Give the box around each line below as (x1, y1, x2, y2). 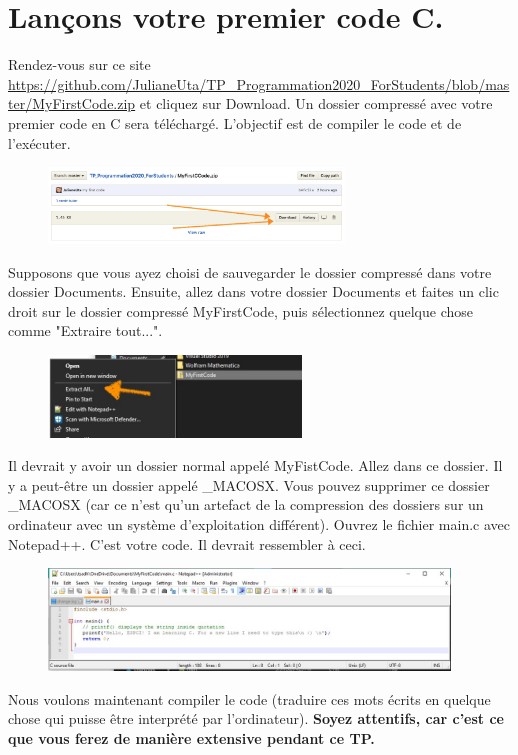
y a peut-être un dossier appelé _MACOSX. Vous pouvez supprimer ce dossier (8, 474, 490, 495)
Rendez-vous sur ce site (8, 54, 151, 75)
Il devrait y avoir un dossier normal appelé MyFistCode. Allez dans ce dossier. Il (8, 455, 503, 476)
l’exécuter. (8, 132, 71, 153)
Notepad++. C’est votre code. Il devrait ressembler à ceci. (8, 533, 366, 554)
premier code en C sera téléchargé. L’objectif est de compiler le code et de (8, 112, 462, 133)
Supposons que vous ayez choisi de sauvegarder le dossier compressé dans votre (8, 261, 492, 282)
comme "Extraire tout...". (8, 320, 163, 341)
